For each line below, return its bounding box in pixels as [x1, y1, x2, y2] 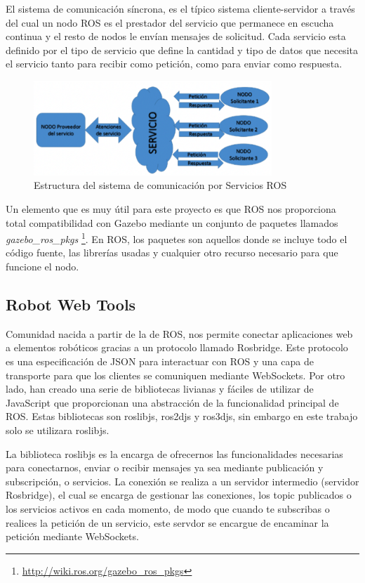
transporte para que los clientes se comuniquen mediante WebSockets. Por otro [6, 367, 345, 382]
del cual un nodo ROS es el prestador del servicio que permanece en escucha [6, 15, 334, 30]
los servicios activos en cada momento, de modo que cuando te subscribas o [6, 501, 330, 516]
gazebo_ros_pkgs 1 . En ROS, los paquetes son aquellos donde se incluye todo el [6, 230, 347, 246]
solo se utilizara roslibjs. [6, 423, 109, 438]
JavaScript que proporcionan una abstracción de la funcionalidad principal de [6, 395, 339, 410]
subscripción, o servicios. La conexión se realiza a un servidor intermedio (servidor [6, 473, 359, 488]
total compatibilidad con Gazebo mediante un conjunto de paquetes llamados [6, 215, 338, 230]
